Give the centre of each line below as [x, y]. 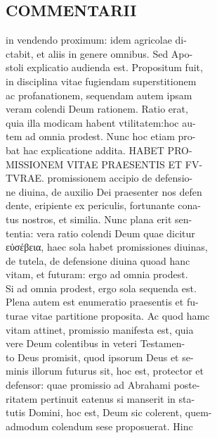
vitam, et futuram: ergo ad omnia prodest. [97, 274]
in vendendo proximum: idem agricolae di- [96, 40]
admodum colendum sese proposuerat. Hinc [99, 426]
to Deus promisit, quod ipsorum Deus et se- [100, 357]
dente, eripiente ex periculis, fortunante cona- [103, 205]
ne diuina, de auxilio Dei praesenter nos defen [104, 191]
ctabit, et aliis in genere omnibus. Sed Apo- [99, 53]
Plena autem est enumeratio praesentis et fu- [102, 302]
